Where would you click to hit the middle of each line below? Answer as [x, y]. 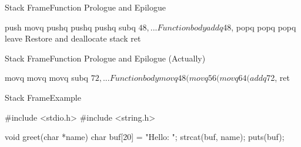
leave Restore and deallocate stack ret [73, 38]
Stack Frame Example [43, 97]
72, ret [278, 78]
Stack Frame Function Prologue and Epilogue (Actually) [105, 58]
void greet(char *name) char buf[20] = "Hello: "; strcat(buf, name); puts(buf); [145, 137]
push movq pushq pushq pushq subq [70, 27]
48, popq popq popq [260, 27]
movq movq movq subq [47, 78]
